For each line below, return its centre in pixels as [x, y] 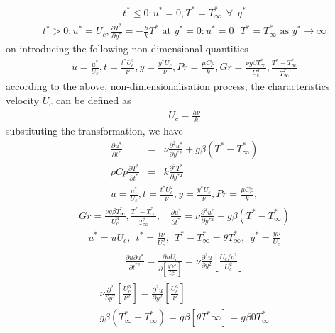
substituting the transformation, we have [94, 130]
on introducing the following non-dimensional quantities [127, 49]
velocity [23, 100]
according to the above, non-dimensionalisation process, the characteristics [168, 86]
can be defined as [93, 100]
